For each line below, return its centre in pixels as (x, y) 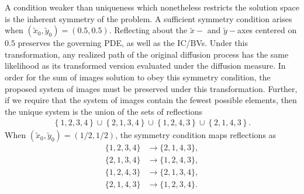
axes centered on (267, 30)
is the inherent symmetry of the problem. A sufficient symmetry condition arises (148, 18)
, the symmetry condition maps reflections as (196, 135)
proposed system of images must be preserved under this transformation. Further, (151, 88)
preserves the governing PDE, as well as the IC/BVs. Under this (133, 43)
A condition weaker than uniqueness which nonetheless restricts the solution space (152, 7)
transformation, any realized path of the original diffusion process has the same (147, 54)
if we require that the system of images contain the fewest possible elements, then (151, 100)
